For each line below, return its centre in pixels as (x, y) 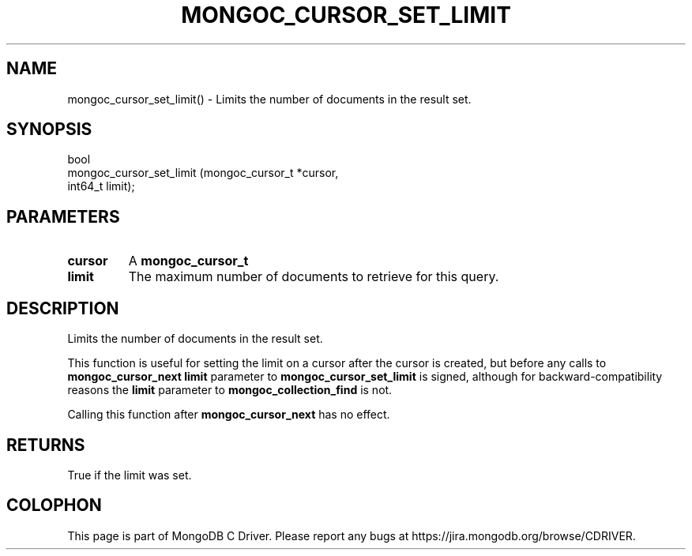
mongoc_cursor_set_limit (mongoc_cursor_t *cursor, (203, 173)
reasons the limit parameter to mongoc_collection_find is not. (230, 390)
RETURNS (46, 445)
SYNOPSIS (49, 130)
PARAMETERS (63, 216)
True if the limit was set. (130, 475)
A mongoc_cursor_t (188, 261)
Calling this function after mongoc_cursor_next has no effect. (229, 415)
